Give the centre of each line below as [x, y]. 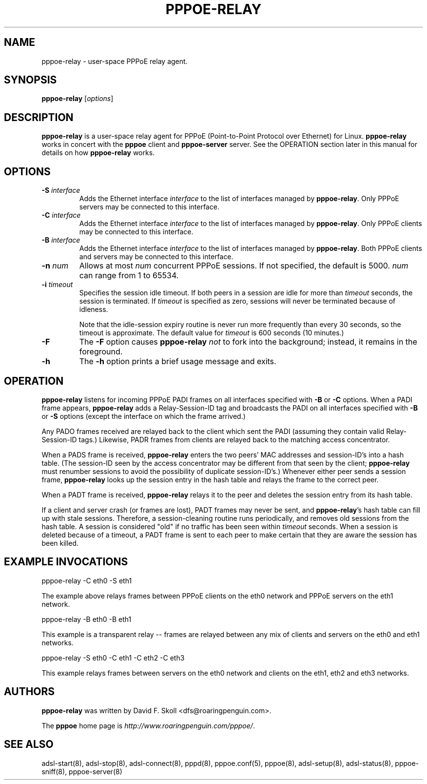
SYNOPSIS [30, 80]
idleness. [94, 309]
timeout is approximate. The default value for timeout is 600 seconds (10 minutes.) [212, 333]
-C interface [61, 215]
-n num [55, 266]
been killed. [60, 543]
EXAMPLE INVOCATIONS [66, 562]
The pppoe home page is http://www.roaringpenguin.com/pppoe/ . [148, 725]
